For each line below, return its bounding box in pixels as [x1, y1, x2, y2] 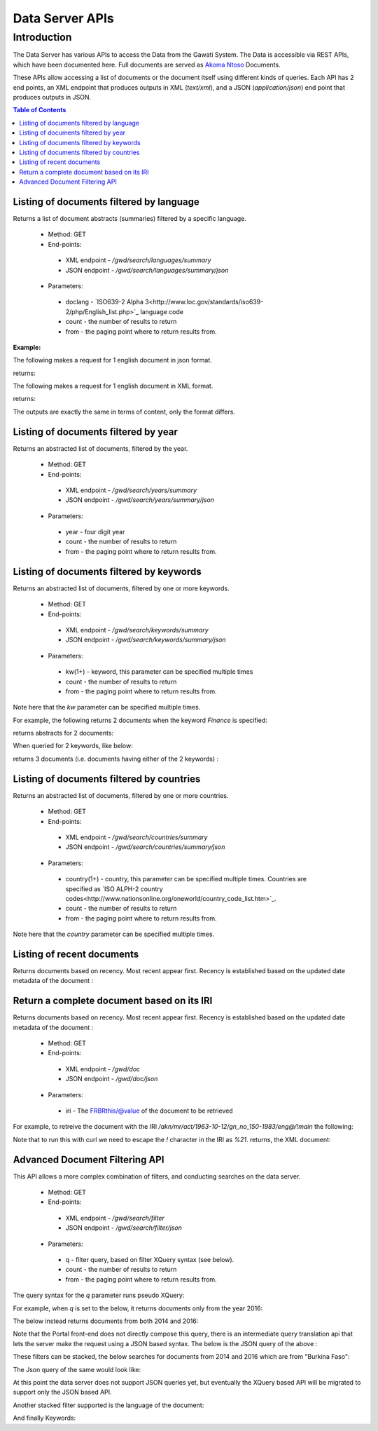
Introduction [13, 31, 72, 43]
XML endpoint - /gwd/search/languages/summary [65, 256, 211, 264]
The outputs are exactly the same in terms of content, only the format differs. [13, 407, 236, 416]
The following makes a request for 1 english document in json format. [13, 356, 213, 365]
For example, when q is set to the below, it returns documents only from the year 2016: [13, 1304, 263, 1313]
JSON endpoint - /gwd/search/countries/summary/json [65, 843, 225, 851]
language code [140, 307, 184, 316]
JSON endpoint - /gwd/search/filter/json [65, 1223, 182, 1232]
